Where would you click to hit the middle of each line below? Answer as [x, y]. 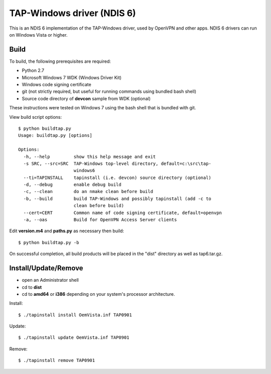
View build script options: [36, 117]
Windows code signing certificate [56, 85]
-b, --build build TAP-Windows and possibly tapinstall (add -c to [117, 199]
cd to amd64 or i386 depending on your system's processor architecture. [98, 294]
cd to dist [32, 287]
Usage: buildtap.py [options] [55, 136]
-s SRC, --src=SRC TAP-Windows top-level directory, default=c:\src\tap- [117, 163]
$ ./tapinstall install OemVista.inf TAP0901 [75, 315]
